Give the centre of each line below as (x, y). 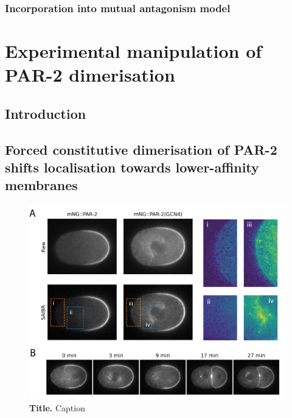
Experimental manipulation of (134, 51)
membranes (41, 185)
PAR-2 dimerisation (90, 75)
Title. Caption (57, 408)
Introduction (46, 113)
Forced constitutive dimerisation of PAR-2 (141, 149)
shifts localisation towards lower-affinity (132, 167)
